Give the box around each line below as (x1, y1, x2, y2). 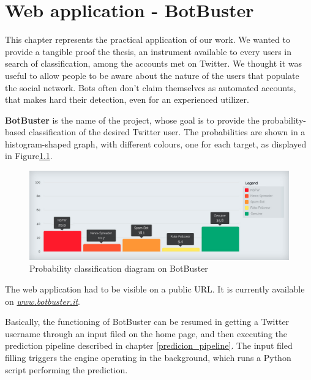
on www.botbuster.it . (5, 294, 80, 307)
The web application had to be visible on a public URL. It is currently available (5, 283, 305, 295)
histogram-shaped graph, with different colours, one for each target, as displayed (5, 137, 307, 150)
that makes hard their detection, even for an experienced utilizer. (5, 93, 249, 106)
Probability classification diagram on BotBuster (29, 262, 208, 275)
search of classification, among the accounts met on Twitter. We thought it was (5, 57, 302, 70)
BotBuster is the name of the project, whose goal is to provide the (5, 113, 260, 126)
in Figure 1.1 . (5, 149, 53, 162)
